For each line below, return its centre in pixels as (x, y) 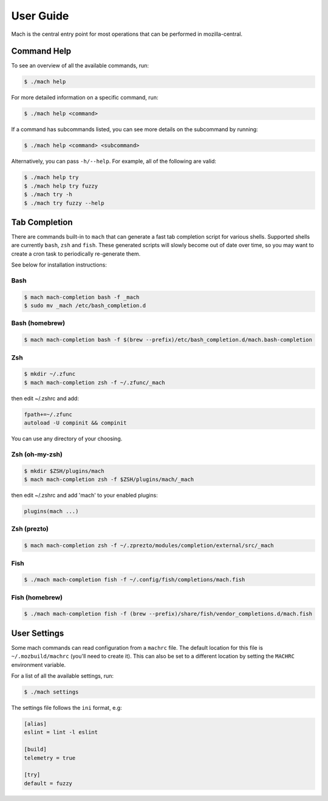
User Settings (38, 633)
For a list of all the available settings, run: (63, 676)
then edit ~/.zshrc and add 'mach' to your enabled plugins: (84, 496)
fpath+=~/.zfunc (48, 414)
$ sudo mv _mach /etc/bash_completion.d (85, 306)
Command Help (41, 51)
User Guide (40, 16)
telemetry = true (50, 758)
